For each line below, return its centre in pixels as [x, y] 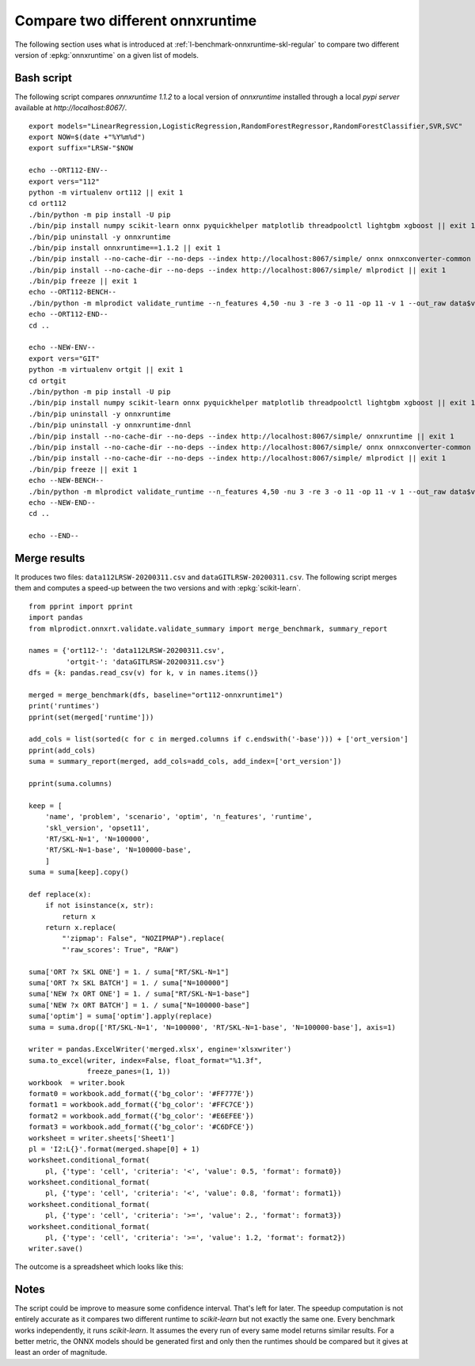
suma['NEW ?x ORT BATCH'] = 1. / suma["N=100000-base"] [139, 1005]
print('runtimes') [65, 706]
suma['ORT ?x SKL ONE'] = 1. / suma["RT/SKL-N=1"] [129, 972]
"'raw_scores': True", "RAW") [121, 949]
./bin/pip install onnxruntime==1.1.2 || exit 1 [125, 248]
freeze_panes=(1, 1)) [129, 1072]
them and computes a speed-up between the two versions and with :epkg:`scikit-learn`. [158, 588]
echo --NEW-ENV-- [62, 347]
